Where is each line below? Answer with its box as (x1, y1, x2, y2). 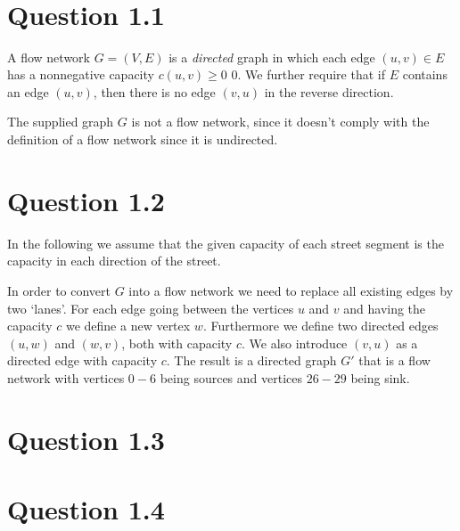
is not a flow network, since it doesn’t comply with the (131, 112, 430, 131)
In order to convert (7, 281, 111, 299)
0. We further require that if (231, 65, 385, 84)
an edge (7, 82, 49, 101)
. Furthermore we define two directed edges (202, 316, 439, 335)
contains (402, 65, 448, 84)
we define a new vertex (65, 316, 191, 335)
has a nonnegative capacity (7, 65, 154, 84)
